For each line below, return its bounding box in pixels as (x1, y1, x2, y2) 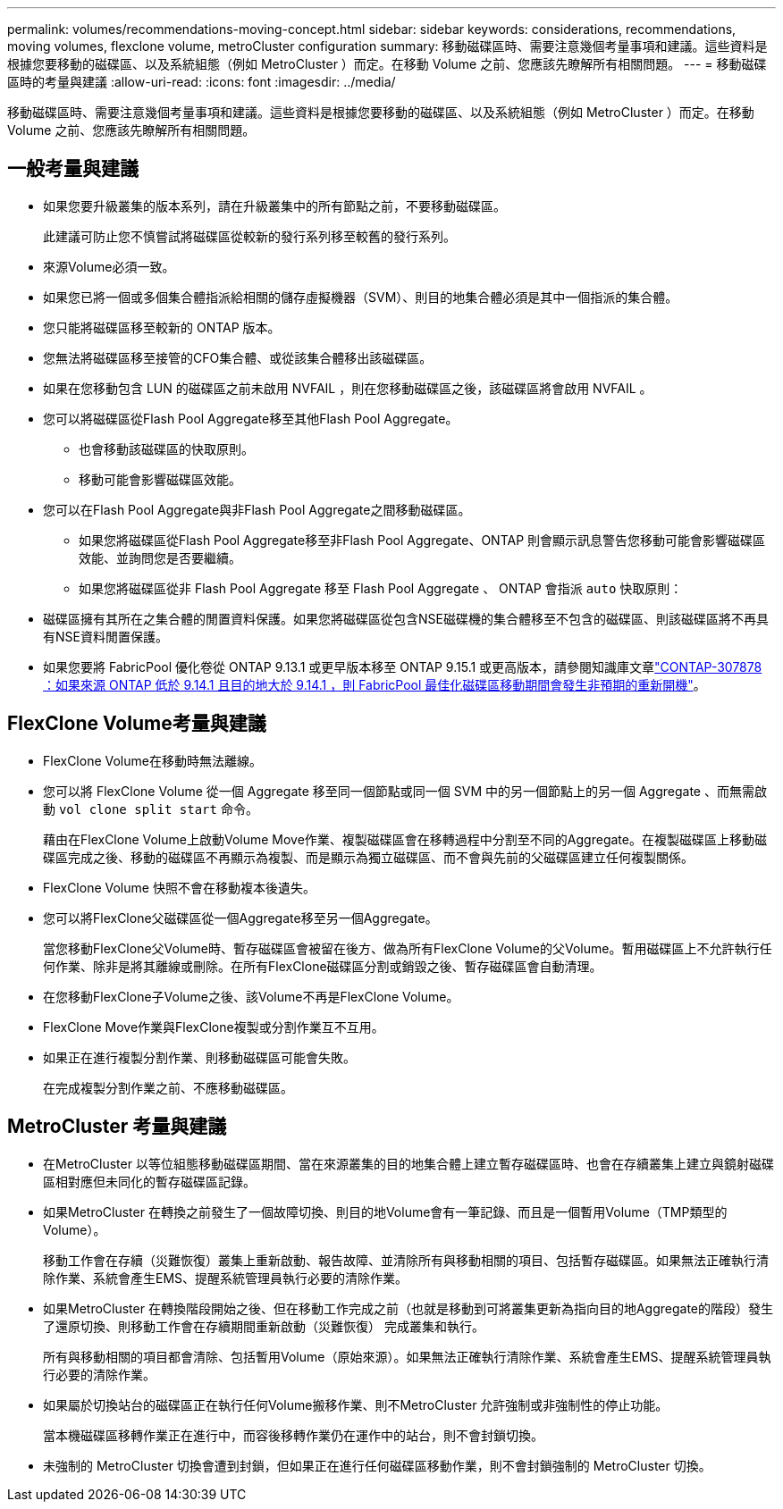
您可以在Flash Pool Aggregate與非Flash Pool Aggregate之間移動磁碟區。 (43, 501, 471, 517)
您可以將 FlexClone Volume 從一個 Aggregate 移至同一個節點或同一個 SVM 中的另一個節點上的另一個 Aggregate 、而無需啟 (43, 783, 767, 799)
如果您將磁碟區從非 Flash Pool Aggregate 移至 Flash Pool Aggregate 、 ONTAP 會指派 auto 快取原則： (79, 580, 683, 596)
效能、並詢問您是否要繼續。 (79, 549, 241, 566)
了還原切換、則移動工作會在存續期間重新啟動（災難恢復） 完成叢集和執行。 (43, 1318, 484, 1334)
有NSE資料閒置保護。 (43, 628, 168, 644)
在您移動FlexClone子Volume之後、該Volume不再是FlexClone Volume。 (43, 988, 459, 1004)
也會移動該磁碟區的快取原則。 (79, 440, 254, 457)
